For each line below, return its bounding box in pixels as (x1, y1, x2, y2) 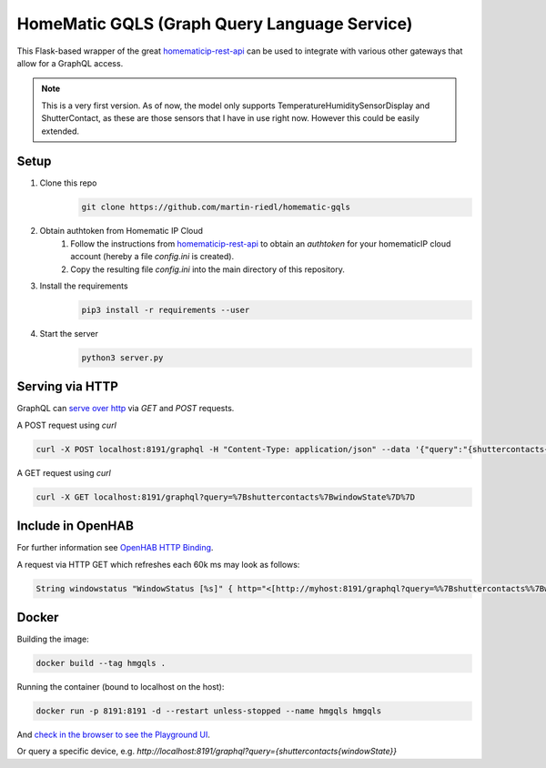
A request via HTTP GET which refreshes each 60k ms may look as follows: (16, 559, 300, 570)
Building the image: (16, 633, 90, 645)
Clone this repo (39, 177, 97, 188)
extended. (41, 126, 79, 136)
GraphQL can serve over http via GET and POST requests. (16, 403, 235, 414)
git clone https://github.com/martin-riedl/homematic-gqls (81, 202, 350, 213)
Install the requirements (39, 280, 128, 291)
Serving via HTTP (16, 379, 118, 395)
